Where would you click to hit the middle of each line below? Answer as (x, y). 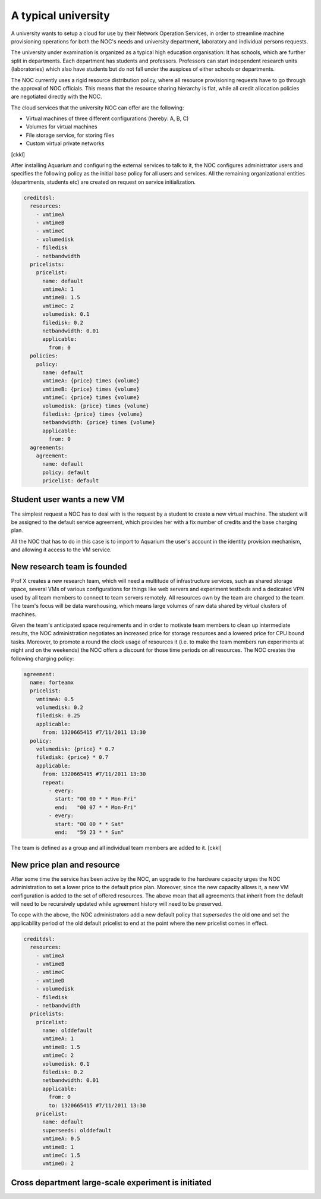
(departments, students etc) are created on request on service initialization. (103, 182)
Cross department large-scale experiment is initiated (111, 1183)
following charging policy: (43, 658)
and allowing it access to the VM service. (62, 550)
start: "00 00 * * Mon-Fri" (95, 799)
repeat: (53, 782)
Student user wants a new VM (68, 500)
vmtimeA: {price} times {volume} (91, 381)
